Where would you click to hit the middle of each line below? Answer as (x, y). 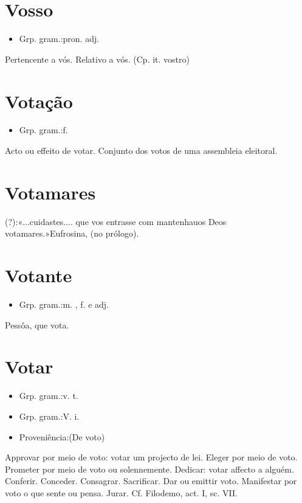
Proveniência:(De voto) (62, 436)
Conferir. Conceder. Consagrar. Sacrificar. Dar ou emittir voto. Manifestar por (151, 481)
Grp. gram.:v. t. (49, 396)
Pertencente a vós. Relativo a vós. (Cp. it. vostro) (97, 59)
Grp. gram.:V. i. (49, 416)
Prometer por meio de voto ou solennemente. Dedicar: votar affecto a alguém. (149, 469)
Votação (39, 101)
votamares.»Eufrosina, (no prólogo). (72, 233)
